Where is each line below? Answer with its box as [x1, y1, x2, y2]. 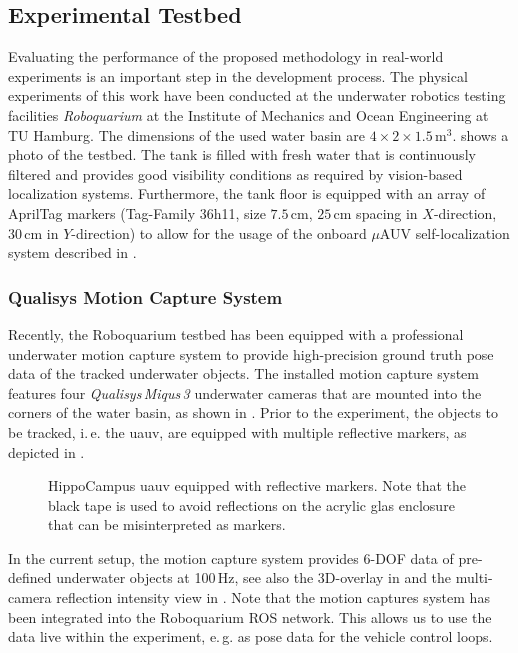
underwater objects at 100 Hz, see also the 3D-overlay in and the [56, 567, 452, 588]
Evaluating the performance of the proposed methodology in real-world [8, 46, 444, 67]
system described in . [8, 242, 137, 263]
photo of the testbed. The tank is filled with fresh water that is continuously [8, 144, 476, 165]
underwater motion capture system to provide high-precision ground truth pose [8, 343, 494, 364]
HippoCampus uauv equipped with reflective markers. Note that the [48, 475, 466, 496]
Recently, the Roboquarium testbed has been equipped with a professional [8, 323, 464, 344]
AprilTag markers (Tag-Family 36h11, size [8, 202, 266, 223]
